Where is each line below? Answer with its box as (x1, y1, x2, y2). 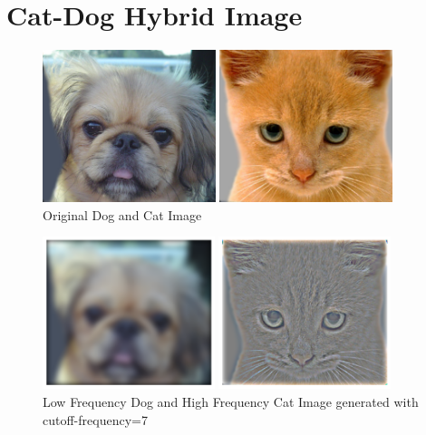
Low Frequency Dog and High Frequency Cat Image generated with (43, 391, 419, 411)
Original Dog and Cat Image (43, 205, 202, 224)
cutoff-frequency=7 (43, 410, 148, 429)
